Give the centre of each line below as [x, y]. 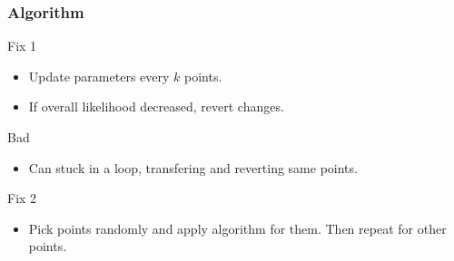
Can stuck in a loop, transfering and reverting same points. [193, 167]
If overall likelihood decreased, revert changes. [156, 106]
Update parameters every [99, 76]
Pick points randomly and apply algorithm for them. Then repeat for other [237, 228]
